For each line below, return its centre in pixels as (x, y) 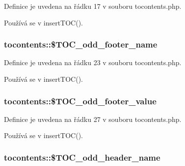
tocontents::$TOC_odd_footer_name (81, 44)
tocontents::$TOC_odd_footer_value (80, 101)
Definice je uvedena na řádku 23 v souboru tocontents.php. (93, 62)
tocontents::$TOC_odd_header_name (82, 157)
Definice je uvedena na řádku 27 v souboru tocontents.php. (93, 119)
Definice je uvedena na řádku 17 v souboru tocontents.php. (93, 6)
